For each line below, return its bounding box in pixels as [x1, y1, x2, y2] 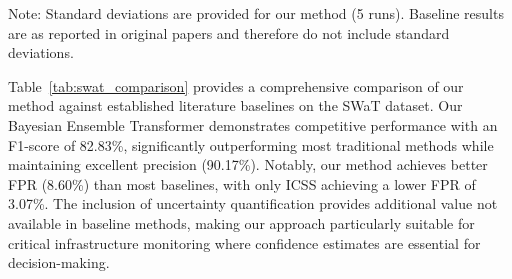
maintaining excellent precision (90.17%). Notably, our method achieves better [8, 154, 488, 175]
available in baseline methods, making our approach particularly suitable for [8, 212, 475, 233]
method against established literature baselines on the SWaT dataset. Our [8, 95, 463, 116]
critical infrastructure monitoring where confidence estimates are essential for [8, 232, 481, 253]
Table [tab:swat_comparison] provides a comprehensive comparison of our [8, 75, 464, 96]
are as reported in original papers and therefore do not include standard [8, 22, 450, 43]
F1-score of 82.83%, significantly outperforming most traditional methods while [8, 134, 494, 155]
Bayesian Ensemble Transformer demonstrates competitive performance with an [8, 114, 498, 135]
